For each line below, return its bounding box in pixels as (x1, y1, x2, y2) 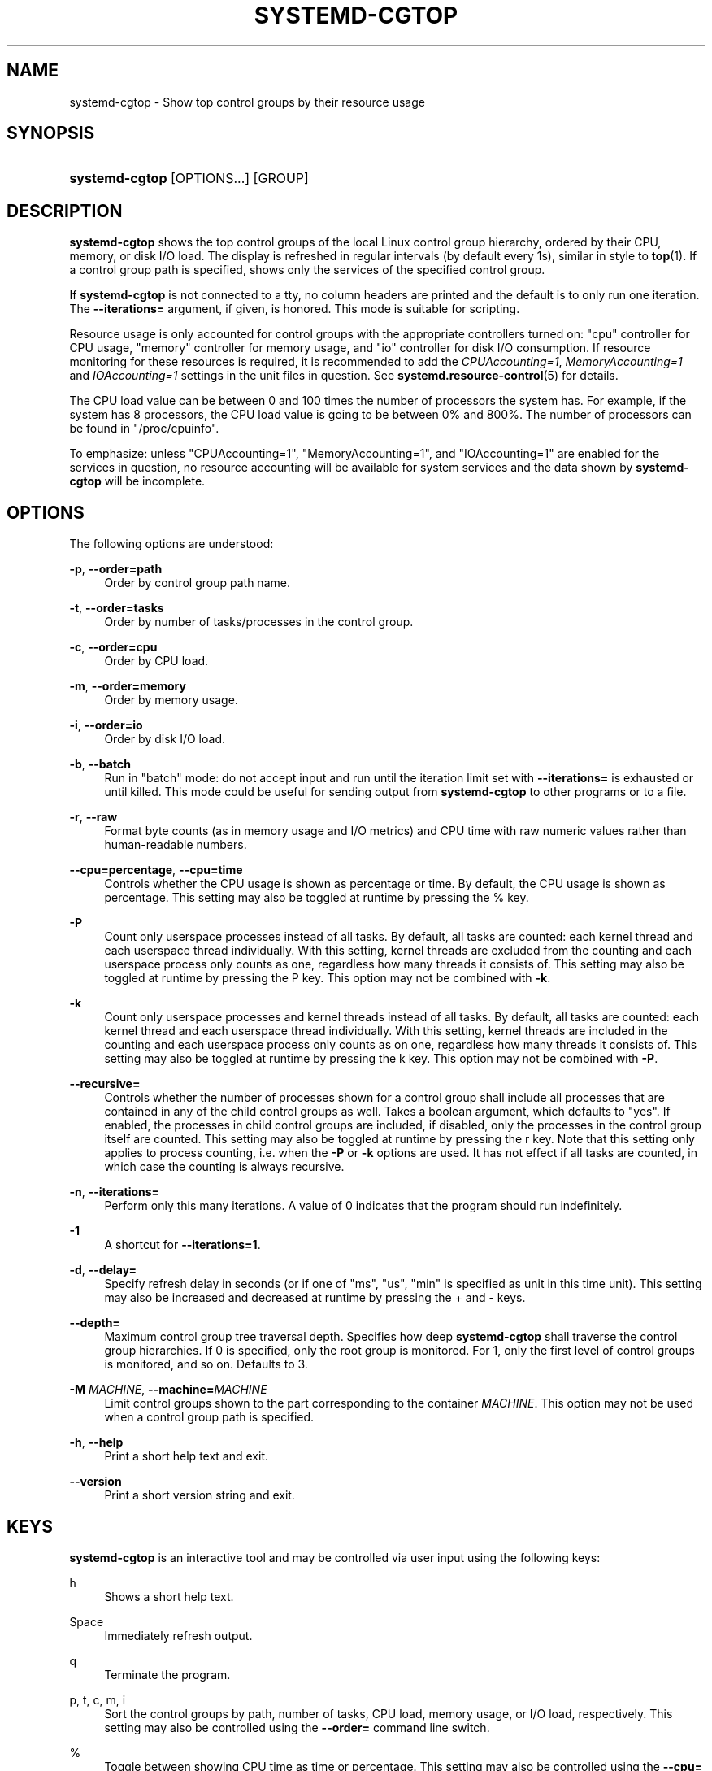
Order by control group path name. (104, 576, 290, 590)
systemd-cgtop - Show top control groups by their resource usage (69, 94, 425, 109)
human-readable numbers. (104, 838, 247, 852)
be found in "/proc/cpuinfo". (69, 421, 219, 436)
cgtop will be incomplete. (69, 474, 206, 489)
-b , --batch (69, 757, 131, 772)
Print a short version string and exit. (104, 1488, 295, 1503)
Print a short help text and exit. (104, 1449, 268, 1464)
